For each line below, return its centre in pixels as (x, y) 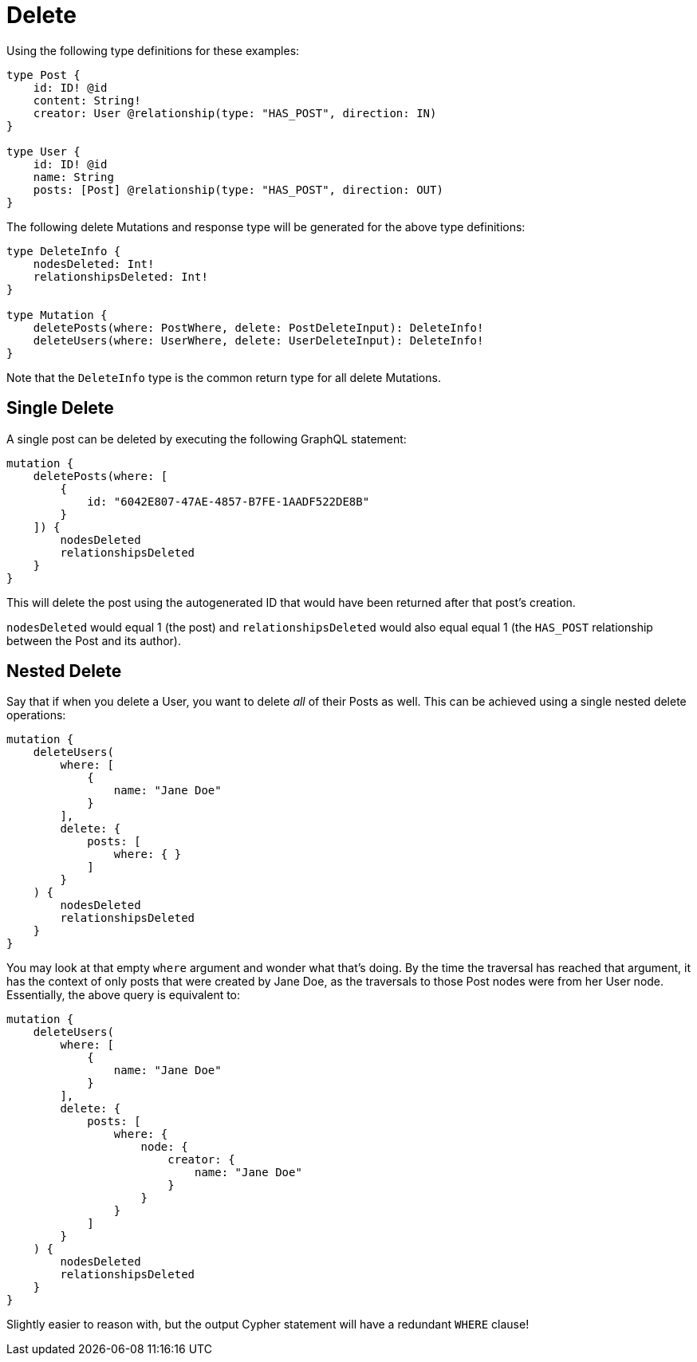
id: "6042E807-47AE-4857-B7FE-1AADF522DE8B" (228, 501)
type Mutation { (57, 315)
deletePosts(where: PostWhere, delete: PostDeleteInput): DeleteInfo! (258, 327)
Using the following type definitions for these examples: (153, 50)
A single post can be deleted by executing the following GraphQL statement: (207, 439)
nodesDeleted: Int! (94, 264)
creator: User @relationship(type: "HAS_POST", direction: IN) (235, 113)
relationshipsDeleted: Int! (120, 276)
